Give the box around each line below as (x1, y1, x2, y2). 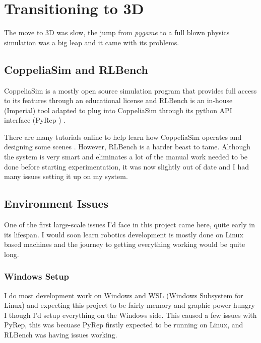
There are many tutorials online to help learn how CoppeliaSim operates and (4, 131, 242, 142)
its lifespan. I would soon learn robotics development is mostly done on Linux (4, 229, 243, 239)
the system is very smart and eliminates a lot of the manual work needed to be (4, 151, 248, 162)
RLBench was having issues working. (4, 329, 117, 340)
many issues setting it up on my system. (4, 171, 128, 182)
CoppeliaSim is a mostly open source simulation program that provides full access (4, 85, 257, 96)
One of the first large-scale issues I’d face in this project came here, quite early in (4, 219, 255, 230)
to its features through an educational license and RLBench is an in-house (4, 95, 233, 106)
